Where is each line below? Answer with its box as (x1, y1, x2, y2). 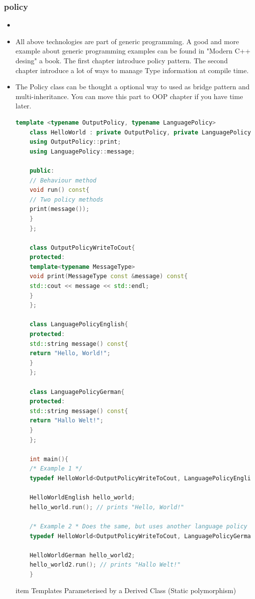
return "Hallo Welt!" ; (29, 417, 103, 424)
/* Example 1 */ (29, 465, 82, 472)
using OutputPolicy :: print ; (29, 138, 121, 146)
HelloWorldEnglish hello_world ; (29, 494, 135, 501)
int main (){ (29, 455, 69, 463)
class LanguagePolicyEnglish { (29, 321, 128, 328)
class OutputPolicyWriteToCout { (29, 244, 135, 251)
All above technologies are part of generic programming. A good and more (15, 36, 239, 46)
